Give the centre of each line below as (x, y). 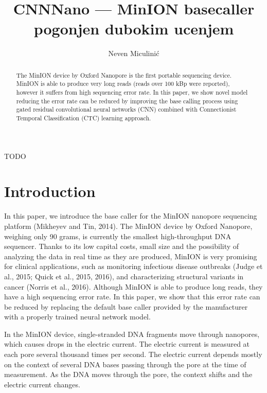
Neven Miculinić (134, 53)
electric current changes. (42, 384)
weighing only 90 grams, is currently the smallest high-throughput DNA (118, 236)
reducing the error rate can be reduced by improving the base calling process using (127, 101)
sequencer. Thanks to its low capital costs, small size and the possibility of (122, 246)
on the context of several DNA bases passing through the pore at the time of (125, 364)
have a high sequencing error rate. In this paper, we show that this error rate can (132, 297)
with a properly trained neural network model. (77, 317)
